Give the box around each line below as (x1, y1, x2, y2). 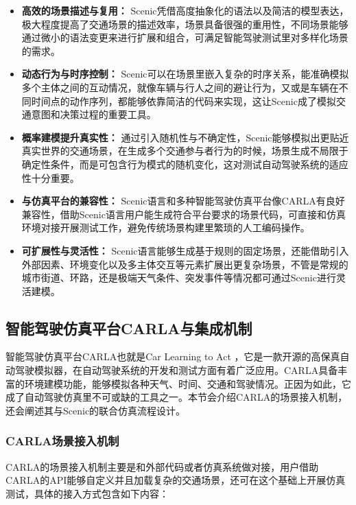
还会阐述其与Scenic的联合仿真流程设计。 (5, 403, 186, 417)
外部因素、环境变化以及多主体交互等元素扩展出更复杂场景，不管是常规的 (21, 257, 348, 271)
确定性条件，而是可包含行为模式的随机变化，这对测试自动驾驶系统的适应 (21, 156, 348, 171)
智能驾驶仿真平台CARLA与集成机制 (5, 317, 252, 338)
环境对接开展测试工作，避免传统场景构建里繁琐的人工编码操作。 (21, 220, 310, 235)
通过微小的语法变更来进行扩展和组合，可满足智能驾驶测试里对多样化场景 (21, 30, 348, 45)
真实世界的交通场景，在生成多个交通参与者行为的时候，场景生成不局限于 (21, 143, 348, 158)
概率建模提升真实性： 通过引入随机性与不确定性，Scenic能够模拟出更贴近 (21, 130, 349, 144)
